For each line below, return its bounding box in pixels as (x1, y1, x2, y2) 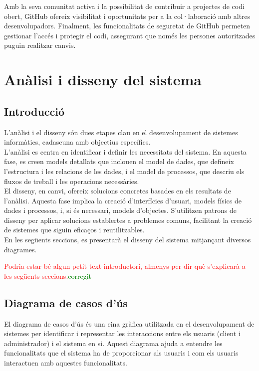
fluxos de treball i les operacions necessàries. (4, 176, 139, 186)
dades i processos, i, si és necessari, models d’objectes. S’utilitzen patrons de (4, 205, 237, 215)
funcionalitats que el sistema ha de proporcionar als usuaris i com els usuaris (4, 348, 239, 358)
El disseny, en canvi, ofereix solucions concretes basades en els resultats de (4, 185, 231, 196)
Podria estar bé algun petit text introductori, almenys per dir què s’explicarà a (4, 261, 246, 271)
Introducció (4, 103, 65, 119)
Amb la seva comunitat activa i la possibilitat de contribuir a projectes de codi (4, 1, 245, 11)
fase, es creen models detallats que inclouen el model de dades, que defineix (4, 156, 234, 167)
